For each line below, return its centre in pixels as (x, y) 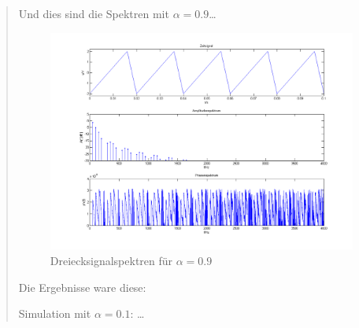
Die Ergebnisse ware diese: (82, 287)
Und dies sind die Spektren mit (94, 13)
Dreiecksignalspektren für (111, 260)
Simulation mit (55, 313)
